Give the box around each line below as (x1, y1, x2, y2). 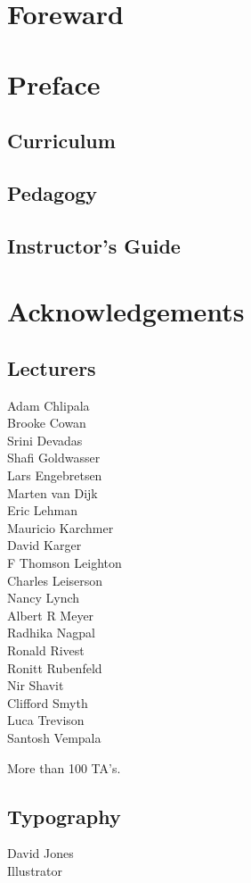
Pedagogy (7, 179, 98, 206)
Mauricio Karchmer (7, 518, 114, 537)
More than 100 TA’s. (7, 758, 121, 777)
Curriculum (7, 127, 116, 154)
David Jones (7, 844, 74, 862)
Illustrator (7, 861, 63, 879)
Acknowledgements (7, 293, 245, 329)
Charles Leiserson (7, 571, 103, 589)
